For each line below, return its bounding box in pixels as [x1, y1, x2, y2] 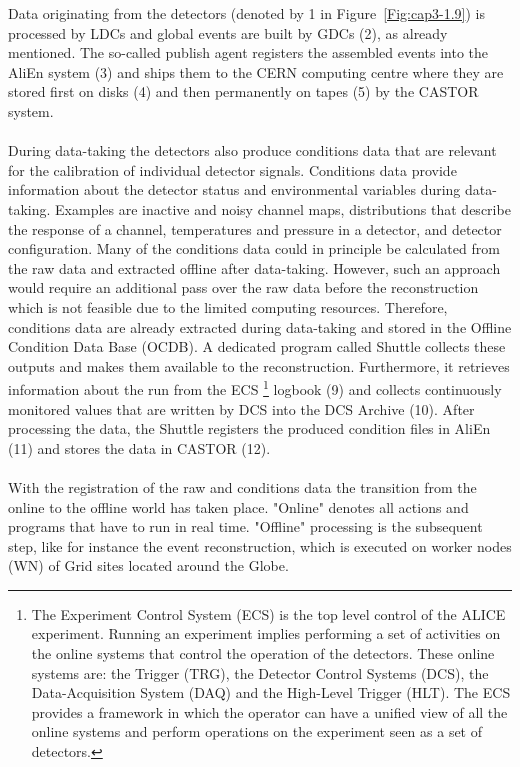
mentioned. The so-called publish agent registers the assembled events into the [8, 42, 489, 63]
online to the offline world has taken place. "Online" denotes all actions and [8, 496, 469, 517]
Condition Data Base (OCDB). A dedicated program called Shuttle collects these [8, 336, 506, 357]
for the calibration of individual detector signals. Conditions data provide [8, 159, 457, 180]
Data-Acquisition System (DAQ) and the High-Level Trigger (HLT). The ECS [31, 682, 511, 703]
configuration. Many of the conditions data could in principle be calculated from [8, 238, 500, 259]
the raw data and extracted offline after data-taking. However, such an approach [8, 257, 501, 278]
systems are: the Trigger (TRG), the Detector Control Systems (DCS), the [31, 662, 489, 683]
